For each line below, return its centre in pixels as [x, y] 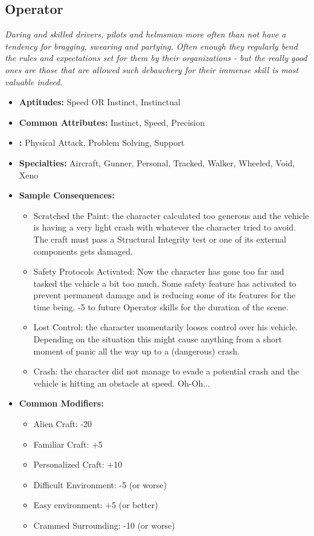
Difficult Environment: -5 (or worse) [100, 484]
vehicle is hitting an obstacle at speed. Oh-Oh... [122, 383]
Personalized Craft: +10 [78, 464]
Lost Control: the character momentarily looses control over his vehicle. [166, 327]
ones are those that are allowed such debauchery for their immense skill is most [152, 69]
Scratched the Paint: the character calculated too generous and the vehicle [171, 215]
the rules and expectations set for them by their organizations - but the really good [156, 58]
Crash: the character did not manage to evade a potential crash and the [166, 371]
